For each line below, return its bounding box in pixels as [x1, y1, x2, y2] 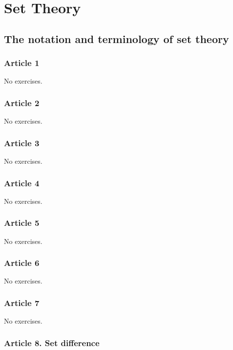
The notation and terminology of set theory [4, 31, 229, 46]
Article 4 [4, 176, 40, 189]
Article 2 [4, 96, 40, 109]
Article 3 [4, 136, 40, 149]
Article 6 [4, 257, 40, 269]
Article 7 [4, 296, 40, 308]
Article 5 [4, 217, 40, 229]
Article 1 [4, 57, 40, 69]
